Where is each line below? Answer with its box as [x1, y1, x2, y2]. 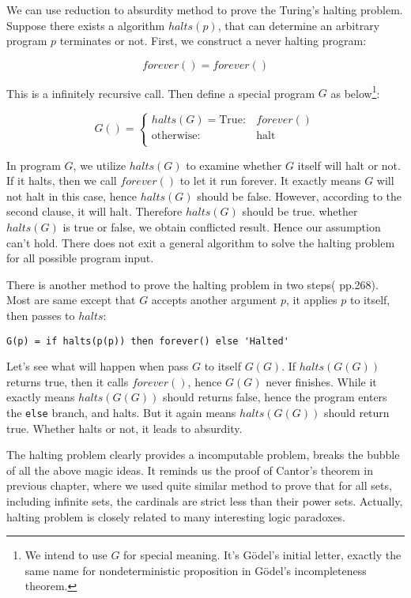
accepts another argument [151, 291, 277, 308]
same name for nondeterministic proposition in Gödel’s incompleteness [25, 562, 367, 578]
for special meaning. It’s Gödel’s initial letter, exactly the [123, 547, 402, 563]
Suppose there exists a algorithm [6, 17, 165, 33]
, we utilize [73, 156, 126, 173]
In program [6, 156, 61, 173]
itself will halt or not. [297, 156, 401, 173]
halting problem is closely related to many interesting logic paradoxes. [6, 508, 346, 525]
